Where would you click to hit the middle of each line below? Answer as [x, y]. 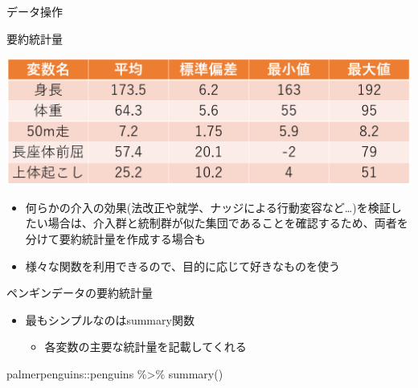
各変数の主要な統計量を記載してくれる [145, 347]
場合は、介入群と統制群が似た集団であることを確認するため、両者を [228, 223]
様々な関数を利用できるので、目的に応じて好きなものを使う [182, 265]
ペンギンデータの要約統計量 [80, 293]
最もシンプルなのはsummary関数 [110, 319]
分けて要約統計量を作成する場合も [115, 238]
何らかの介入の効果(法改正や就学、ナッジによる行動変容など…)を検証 [208, 207]
